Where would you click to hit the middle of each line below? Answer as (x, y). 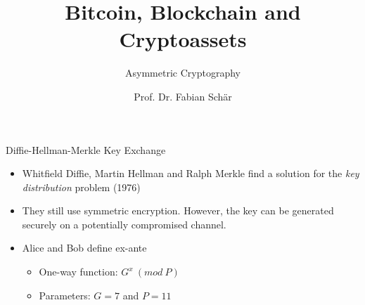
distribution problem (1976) (81, 187)
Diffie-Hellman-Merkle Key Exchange (86, 149)
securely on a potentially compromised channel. (124, 224)
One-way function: (78, 272)
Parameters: (65, 295)
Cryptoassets (183, 39)
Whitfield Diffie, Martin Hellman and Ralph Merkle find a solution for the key (191, 173)
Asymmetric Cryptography (183, 73)
